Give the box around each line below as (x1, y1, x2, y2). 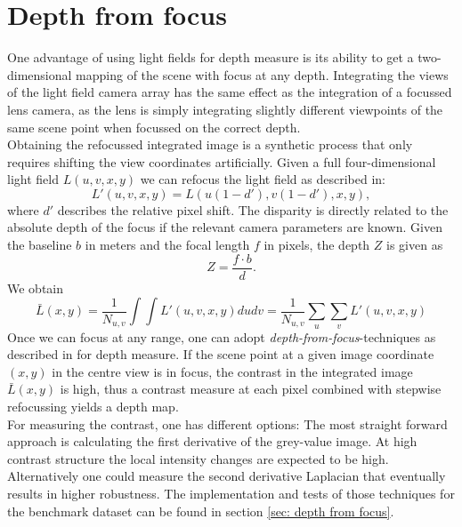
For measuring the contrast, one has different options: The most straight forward (7, 414, 448, 433)
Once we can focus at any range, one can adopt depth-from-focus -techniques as (7, 327, 436, 346)
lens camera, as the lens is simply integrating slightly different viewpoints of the (7, 100, 443, 118)
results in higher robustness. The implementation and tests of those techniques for (7, 484, 455, 503)
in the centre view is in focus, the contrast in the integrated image (52, 362, 413, 380)
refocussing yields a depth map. (7, 397, 179, 416)
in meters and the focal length (85, 236, 250, 254)
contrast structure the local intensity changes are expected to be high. (7, 449, 389, 467)
